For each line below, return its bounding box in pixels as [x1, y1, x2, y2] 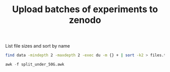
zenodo [69, 14, 101, 26]
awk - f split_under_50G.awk [5, 62, 65, 67]
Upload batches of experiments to [12, 4, 158, 15]
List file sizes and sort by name [5, 43, 70, 49]
